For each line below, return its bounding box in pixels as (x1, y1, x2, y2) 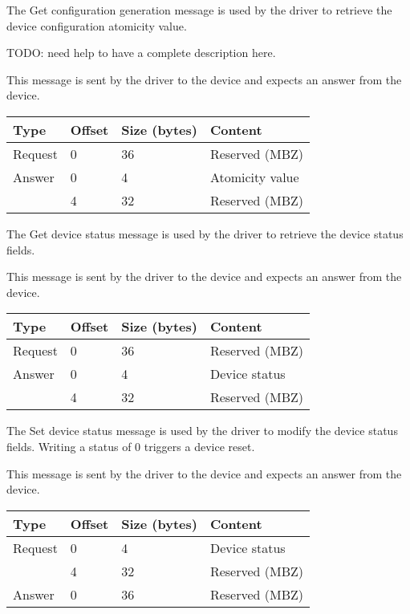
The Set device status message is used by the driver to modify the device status (6, 422, 398, 439)
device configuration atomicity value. (6, 17, 187, 34)
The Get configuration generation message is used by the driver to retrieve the (6, 2, 392, 18)
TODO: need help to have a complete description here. (6, 44, 276, 61)
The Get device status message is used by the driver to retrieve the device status (6, 225, 404, 242)
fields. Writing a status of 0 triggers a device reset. (6, 437, 255, 454)
